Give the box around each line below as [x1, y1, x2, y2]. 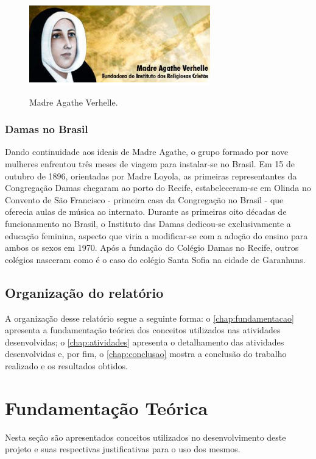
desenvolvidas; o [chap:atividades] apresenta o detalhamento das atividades [5, 335, 284, 348]
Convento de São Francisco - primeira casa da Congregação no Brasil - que [5, 193, 284, 206]
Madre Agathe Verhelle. [29, 95, 118, 108]
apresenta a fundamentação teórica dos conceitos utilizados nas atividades [5, 323, 281, 336]
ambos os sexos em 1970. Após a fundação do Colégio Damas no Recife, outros [5, 241, 299, 254]
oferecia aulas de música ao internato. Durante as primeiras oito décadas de [5, 205, 287, 218]
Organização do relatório [5, 283, 164, 302]
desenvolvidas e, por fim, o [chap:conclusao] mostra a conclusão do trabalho [5, 347, 287, 360]
